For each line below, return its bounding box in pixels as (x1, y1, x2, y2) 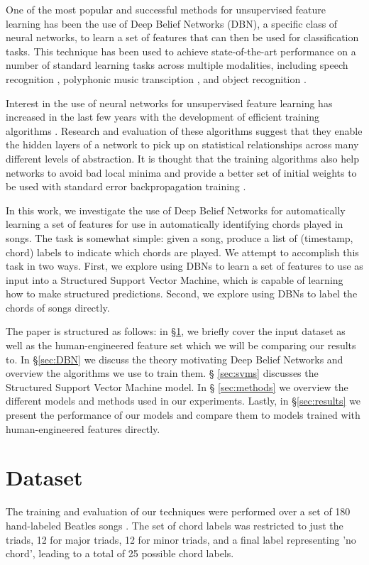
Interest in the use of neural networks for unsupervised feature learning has (6, 95, 333, 110)
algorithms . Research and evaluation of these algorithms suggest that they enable (6, 123, 363, 138)
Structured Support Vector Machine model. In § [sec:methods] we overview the (6, 379, 348, 394)
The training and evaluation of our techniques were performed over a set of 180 (6, 504, 351, 519)
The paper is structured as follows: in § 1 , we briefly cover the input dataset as (6, 324, 346, 339)
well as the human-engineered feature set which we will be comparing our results (6, 338, 356, 353)
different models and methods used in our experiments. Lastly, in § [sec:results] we (6, 393, 361, 408)
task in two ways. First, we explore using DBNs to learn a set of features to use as (6, 258, 363, 273)
